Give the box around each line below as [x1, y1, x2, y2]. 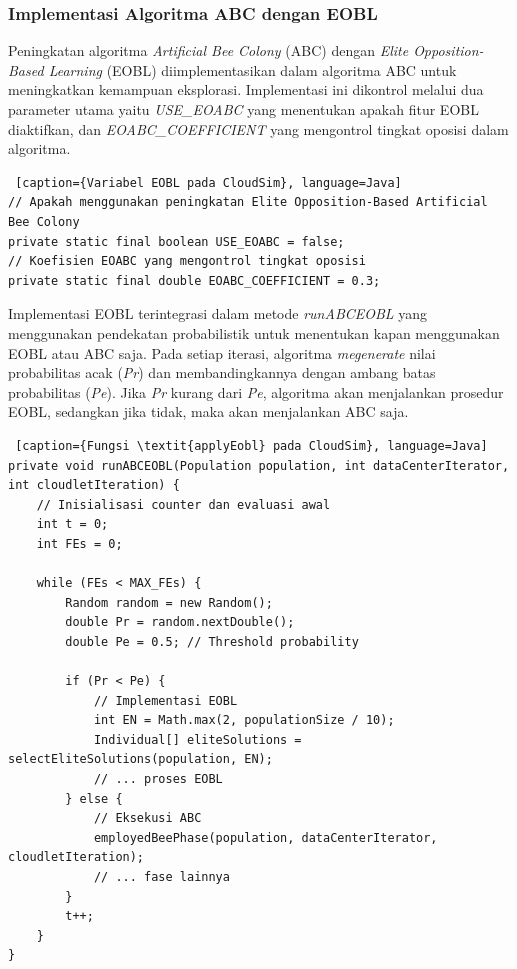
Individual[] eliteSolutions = [93, 732, 302, 747]
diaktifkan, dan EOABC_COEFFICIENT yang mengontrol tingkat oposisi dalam [8, 118, 509, 139]
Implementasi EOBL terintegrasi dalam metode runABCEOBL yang [8, 303, 428, 324]
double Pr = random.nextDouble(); [65, 615, 295, 630]
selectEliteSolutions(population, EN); [8, 752, 273, 767]
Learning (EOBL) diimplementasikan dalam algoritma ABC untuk [48, 59, 457, 80]
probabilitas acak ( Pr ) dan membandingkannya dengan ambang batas [8, 362, 436, 383]
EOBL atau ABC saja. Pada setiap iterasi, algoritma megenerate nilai [8, 342, 436, 363]
